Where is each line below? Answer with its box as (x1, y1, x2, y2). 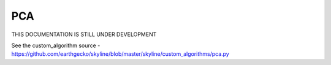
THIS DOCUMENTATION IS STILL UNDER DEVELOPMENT (11, 31, 157, 38)
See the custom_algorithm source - (11, 42, 101, 49)
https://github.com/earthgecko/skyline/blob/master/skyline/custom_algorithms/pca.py (11, 50, 229, 58)
